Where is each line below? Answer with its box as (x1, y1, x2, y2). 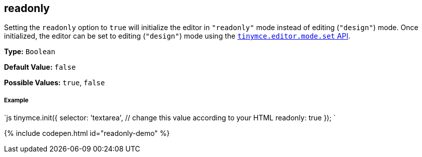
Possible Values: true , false (4, 78, 105, 87)
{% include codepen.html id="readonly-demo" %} (4, 129, 170, 138)
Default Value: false (4, 63, 76, 72)
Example (4, 96, 29, 104)
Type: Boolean (4, 47, 55, 56)
